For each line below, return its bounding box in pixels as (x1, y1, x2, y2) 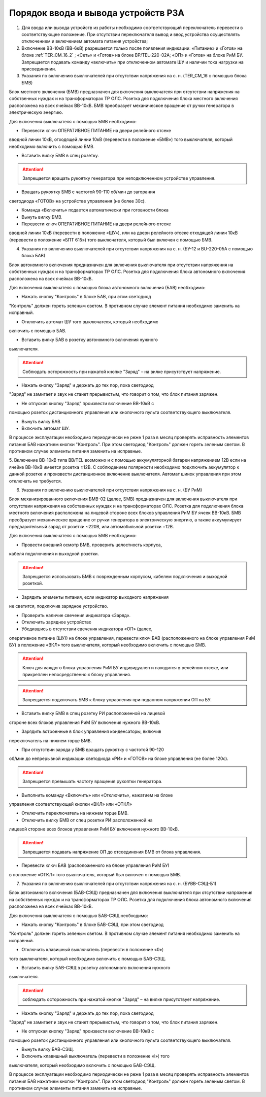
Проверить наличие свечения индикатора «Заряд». (21, 612, 131, 618)
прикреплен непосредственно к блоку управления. (22, 672, 132, 678)
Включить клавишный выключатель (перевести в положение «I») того (21, 1053, 170, 1059)
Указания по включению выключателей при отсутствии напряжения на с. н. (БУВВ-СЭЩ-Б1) (21, 881, 217, 887)
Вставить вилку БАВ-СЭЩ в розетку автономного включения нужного (21, 964, 170, 970)
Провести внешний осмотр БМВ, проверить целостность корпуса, (21, 542, 162, 548)
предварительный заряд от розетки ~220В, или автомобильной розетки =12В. (9, 523, 174, 529)
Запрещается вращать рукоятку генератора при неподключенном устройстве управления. (22, 175, 216, 181)
